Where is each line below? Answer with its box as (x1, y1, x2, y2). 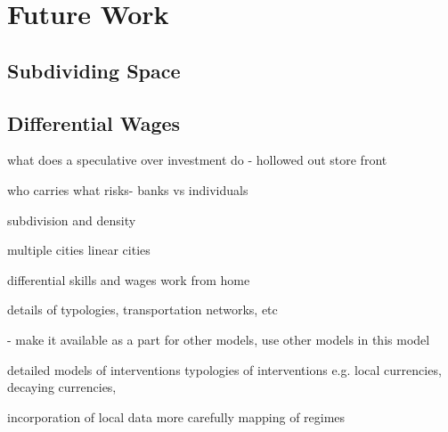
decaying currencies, (7, 378, 117, 396)
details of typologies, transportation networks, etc (7, 300, 278, 319)
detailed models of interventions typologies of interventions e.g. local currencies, (7, 360, 442, 379)
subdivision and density (7, 210, 136, 229)
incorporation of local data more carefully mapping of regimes (7, 407, 346, 426)
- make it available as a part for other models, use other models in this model (7, 330, 430, 348)
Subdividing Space (7, 56, 181, 84)
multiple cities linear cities (7, 240, 151, 259)
